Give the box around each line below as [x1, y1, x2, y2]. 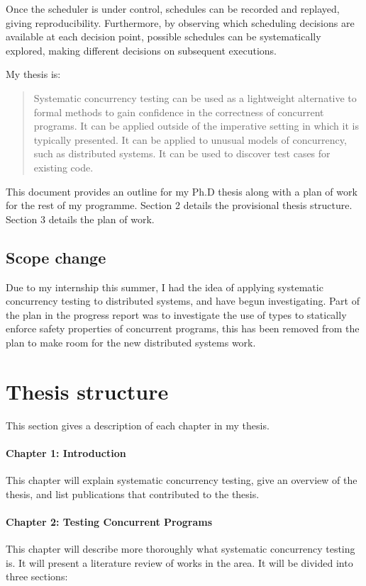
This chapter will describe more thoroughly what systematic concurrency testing [6, 541, 355, 556]
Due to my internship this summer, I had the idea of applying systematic [6, 279, 323, 294]
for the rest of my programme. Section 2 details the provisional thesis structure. [6, 198, 353, 213]
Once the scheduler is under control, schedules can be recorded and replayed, [6, 1, 340, 16]
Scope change [6, 246, 106, 268]
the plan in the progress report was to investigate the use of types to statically [6, 307, 347, 322]
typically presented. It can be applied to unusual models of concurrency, [33, 132, 347, 147]
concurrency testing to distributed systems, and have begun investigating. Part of [6, 293, 360, 308]
